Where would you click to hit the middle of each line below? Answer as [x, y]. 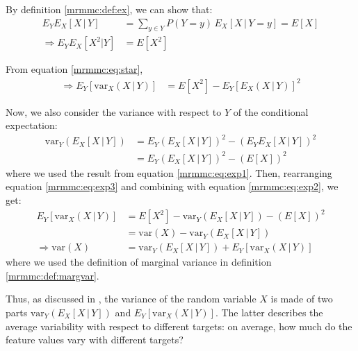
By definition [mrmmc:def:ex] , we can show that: [109, 9]
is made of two [302, 299]
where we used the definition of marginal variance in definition [139, 262]
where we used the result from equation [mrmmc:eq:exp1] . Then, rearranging [169, 172]
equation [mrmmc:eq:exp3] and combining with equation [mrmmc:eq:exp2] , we [172, 186]
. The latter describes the [269, 312]
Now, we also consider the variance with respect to [114, 111]
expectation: [32, 125]
